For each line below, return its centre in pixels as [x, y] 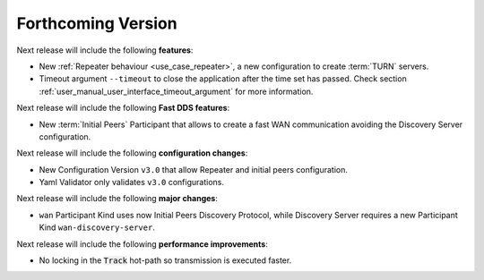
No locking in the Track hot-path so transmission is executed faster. [165, 260]
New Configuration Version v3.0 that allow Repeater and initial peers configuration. [194, 169]
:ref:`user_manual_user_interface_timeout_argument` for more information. [176, 91]
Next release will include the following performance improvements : [142, 244]
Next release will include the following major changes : [117, 199]
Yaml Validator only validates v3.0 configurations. [131, 182]
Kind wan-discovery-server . [97, 227]
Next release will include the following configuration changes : [132, 153]
